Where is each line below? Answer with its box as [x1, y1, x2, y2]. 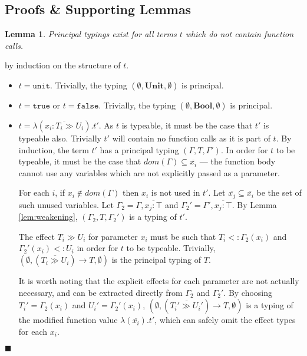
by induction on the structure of [5, 59, 121, 71]
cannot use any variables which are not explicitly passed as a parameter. [18, 166, 280, 179]
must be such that [150, 230, 216, 242]
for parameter [88, 230, 138, 242]
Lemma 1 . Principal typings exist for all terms [5, 28, 177, 40]
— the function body [199, 155, 276, 167]
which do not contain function [185, 28, 293, 40]
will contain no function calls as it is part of [112, 131, 270, 144]
